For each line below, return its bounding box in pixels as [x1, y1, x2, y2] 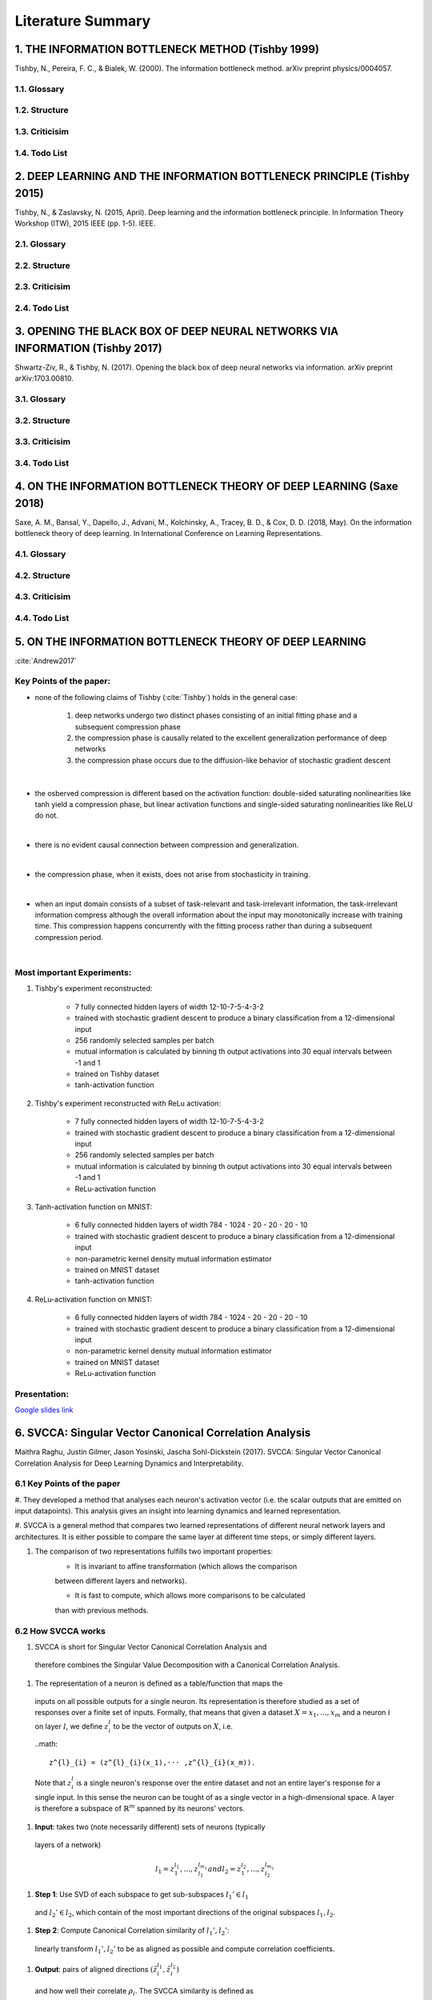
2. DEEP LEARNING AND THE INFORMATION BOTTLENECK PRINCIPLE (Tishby [14, 170, 410, 183]
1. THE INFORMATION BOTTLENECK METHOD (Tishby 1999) [14, 42, 320, 56]
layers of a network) [34, 1840, 102, 1850]
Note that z [34, 1778, 72, 1788]
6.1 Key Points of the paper [14, 1478, 121, 1490]
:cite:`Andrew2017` [14, 656, 77, 666]
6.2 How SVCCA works [14, 1625, 106, 1636]
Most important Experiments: [14, 966, 132, 978]
